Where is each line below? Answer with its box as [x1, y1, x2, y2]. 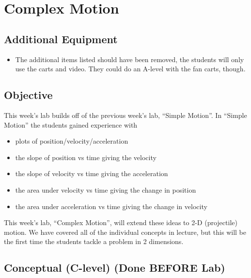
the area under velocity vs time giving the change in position [15, 184, 196, 195]
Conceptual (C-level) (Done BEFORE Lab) [4, 260, 225, 275]
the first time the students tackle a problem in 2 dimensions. [4, 236, 184, 246]
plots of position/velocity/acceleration [15, 136, 128, 146]
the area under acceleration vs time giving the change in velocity [15, 201, 207, 211]
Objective [4, 87, 53, 102]
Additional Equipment [4, 31, 118, 46]
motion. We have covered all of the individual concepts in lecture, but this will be [4, 227, 246, 237]
